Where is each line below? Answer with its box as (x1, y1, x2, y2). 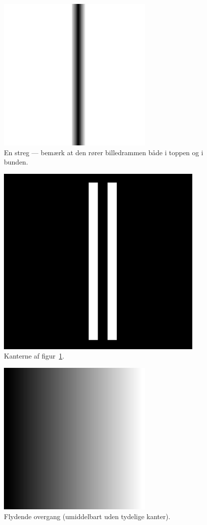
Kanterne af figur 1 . (4, 351, 65, 361)
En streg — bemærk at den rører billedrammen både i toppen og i (4, 147, 204, 157)
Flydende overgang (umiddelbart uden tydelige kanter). (4, 511, 171, 521)
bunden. (4, 157, 28, 167)
